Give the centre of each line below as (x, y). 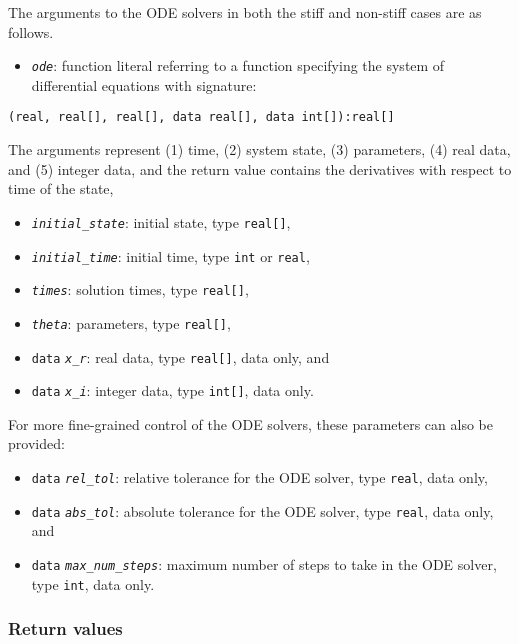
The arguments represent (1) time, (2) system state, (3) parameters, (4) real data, (259, 149)
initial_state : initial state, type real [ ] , (161, 221)
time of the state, (61, 188)
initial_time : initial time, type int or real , (170, 255)
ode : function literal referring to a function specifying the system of (238, 65)
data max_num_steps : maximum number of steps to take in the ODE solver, (264, 563)
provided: (36, 443)
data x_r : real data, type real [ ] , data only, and (180, 356)
